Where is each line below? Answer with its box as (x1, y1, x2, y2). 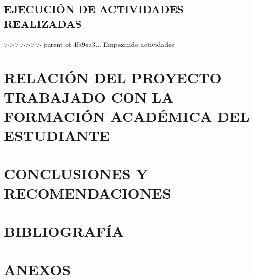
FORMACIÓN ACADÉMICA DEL (4, 106, 250, 126)
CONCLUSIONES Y (4, 163, 148, 184)
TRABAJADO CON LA (4, 87, 174, 107)
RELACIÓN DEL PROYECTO (4, 68, 222, 88)
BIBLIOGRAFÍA (4, 221, 124, 241)
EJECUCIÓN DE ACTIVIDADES (4, 1, 184, 17)
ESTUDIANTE (4, 125, 110, 145)
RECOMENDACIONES (4, 183, 171, 203)
